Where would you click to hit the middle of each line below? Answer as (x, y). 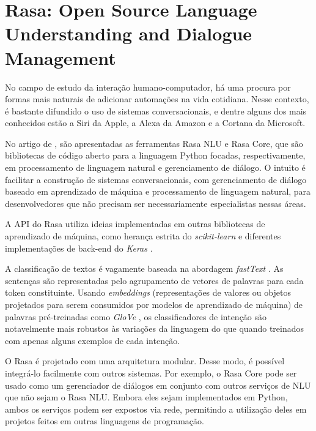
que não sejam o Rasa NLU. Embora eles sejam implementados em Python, (146, 397)
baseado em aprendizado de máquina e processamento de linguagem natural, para (158, 191)
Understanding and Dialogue (129, 33)
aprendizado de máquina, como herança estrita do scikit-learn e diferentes (143, 236)
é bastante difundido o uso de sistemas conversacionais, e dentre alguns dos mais (156, 111)
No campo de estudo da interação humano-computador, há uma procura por (148, 87)
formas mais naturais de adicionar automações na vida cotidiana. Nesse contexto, (157, 99)
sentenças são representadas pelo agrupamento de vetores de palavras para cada (154, 280)
